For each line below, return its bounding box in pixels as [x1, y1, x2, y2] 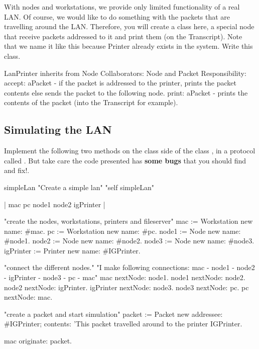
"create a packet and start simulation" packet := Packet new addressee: [4, 308, 223, 319]
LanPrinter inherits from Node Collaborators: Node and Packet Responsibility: [4, 67, 246, 78]
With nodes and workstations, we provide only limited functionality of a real [4, 2, 240, 12]
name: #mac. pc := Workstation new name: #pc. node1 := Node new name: [4, 225, 241, 236]
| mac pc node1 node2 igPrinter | [4, 199, 105, 209]
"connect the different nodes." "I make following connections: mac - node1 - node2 [4, 262, 255, 273]
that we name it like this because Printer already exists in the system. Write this [4, 41, 253, 51]
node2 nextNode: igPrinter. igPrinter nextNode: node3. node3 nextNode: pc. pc [4, 282, 249, 292]
